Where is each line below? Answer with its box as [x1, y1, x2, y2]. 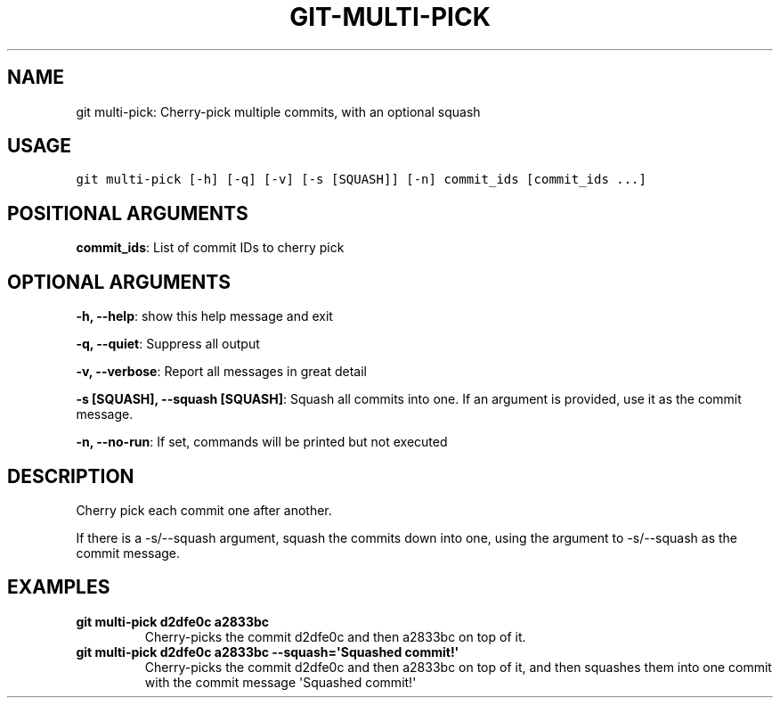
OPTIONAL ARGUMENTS [7, 270, 231, 293]
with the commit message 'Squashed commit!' [144, 674, 417, 690]
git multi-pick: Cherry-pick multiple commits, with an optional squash [76, 103, 481, 119]
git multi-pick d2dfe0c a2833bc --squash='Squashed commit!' [76, 644, 459, 660]
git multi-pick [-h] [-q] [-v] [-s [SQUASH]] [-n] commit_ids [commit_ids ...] [76, 172, 646, 187]
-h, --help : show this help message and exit [76, 308, 333, 324]
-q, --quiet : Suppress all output [76, 336, 260, 352]
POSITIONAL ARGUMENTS [7, 201, 248, 225]
